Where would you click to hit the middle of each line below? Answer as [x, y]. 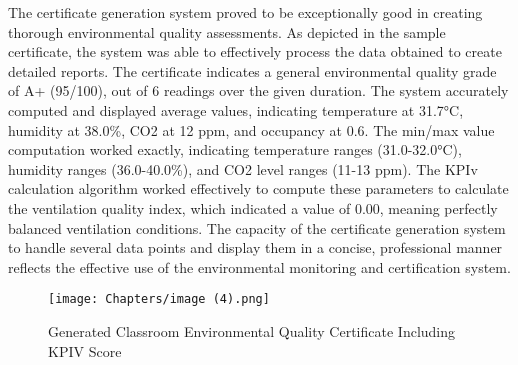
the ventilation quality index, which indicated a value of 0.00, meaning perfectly [253, 207]
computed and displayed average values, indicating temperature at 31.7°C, [236, 109]
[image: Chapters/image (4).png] [159, 299]
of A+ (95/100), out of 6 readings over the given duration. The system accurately [258, 90]
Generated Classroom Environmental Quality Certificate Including [252, 330]
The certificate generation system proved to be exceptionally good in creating [245, 12]
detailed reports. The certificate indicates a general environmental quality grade [252, 70]
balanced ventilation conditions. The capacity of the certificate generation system [257, 227]
